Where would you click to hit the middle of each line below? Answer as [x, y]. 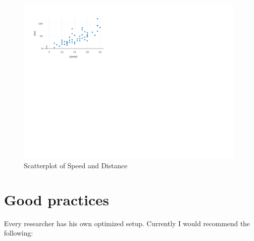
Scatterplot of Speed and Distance [76, 165]
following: [19, 233]
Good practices [57, 199]
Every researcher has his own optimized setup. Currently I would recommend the [127, 223]
